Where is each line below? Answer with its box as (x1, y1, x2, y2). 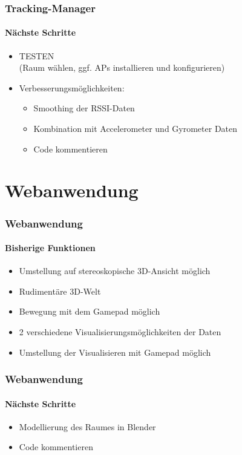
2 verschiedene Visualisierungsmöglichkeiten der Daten (19, 326, 221, 338)
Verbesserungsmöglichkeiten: (19, 81, 125, 94)
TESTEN (19, 49, 54, 62)
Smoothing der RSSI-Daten (33, 102, 135, 114)
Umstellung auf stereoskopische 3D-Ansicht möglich (19, 264, 211, 277)
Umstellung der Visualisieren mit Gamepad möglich (19, 345, 211, 358)
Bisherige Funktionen (5, 241, 96, 254)
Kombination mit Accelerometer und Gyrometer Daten (33, 122, 238, 135)
